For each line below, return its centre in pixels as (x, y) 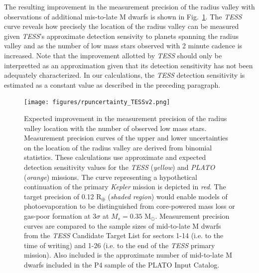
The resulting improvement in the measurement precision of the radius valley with (129, 6)
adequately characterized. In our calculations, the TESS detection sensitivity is (125, 75)
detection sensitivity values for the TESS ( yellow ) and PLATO (120, 167)
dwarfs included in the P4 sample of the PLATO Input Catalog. (122, 264)
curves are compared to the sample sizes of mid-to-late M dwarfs (123, 225)
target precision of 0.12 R (63, 196)
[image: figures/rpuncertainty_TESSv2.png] (97, 102)
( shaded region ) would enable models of (168, 196)
